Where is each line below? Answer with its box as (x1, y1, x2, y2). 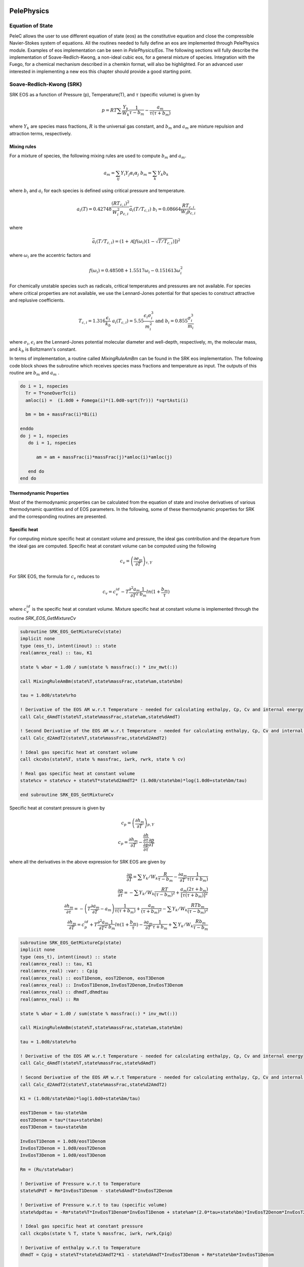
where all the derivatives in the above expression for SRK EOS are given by (9, 859, 166, 865)
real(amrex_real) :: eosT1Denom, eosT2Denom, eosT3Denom (20, 975, 165, 981)
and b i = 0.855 (155, 318, 188, 325)
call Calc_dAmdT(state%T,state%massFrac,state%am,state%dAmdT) (20, 714, 181, 720)
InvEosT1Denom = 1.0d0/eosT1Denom (20, 1138, 106, 1144)
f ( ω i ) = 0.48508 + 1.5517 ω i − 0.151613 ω (89, 268, 181, 275)
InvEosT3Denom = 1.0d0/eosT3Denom (20, 1152, 106, 1158)
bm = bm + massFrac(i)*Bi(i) (25, 412, 98, 418)
